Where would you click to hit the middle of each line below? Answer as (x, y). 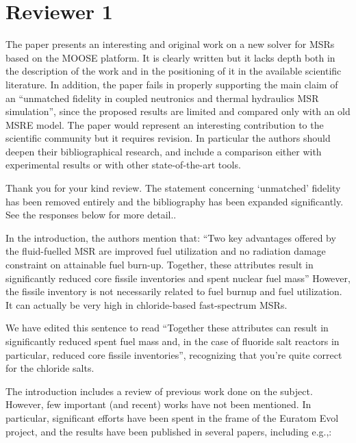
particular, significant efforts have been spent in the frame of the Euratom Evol (172, 417)
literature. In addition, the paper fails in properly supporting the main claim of (172, 84)
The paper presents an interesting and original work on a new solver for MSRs (170, 44)
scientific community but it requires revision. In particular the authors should (168, 138)
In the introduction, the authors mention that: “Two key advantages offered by (171, 237)
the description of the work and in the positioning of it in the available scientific (174, 71)
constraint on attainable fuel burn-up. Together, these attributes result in (160, 265)
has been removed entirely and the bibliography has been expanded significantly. (175, 201)
